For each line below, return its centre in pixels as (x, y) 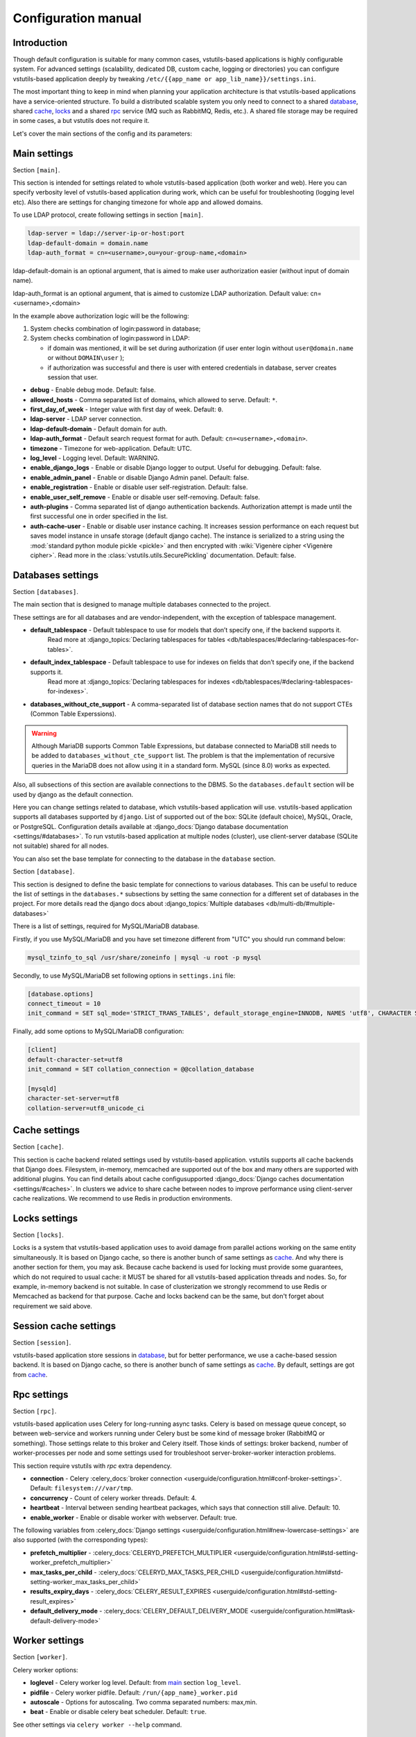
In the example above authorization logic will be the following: (101, 315)
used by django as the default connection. (73, 794)
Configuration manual (77, 18)
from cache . (30, 1374)
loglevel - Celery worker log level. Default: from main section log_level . (136, 1683)
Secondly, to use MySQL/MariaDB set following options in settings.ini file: (124, 975)
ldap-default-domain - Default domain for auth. (99, 429)
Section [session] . (42, 1342)
